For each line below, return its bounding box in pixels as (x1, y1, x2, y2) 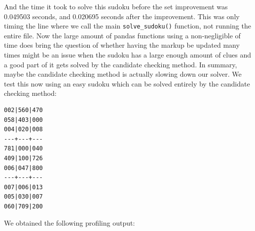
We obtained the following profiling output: (4, 217, 135, 228)
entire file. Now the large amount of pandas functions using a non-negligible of (4, 30, 241, 40)
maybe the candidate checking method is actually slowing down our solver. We (4, 69, 242, 79)
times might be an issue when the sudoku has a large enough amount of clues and (4, 50, 251, 60)
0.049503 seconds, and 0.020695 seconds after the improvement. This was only (4, 11, 240, 21)
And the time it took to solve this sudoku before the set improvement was (4, 1, 228, 11)
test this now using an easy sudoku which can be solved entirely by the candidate (4, 78, 250, 88)
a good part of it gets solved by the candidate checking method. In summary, (4, 59, 237, 69)
